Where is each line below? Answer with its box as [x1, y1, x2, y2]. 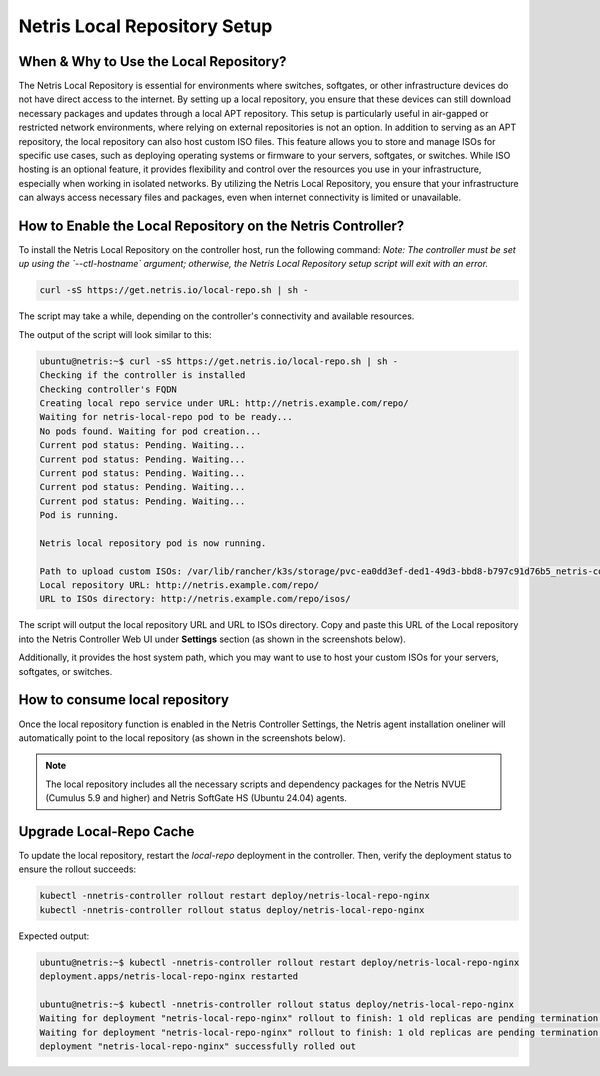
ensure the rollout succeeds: [18, 863, 137, 875]
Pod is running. [39, 510, 120, 521]
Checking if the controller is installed [39, 370, 246, 381]
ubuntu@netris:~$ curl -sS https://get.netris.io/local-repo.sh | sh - [39, 355, 399, 367]
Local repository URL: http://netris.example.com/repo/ [39, 580, 320, 591]
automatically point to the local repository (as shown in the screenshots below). [18, 731, 346, 744]
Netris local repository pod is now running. [39, 537, 267, 549]
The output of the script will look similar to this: [18, 328, 212, 340]
